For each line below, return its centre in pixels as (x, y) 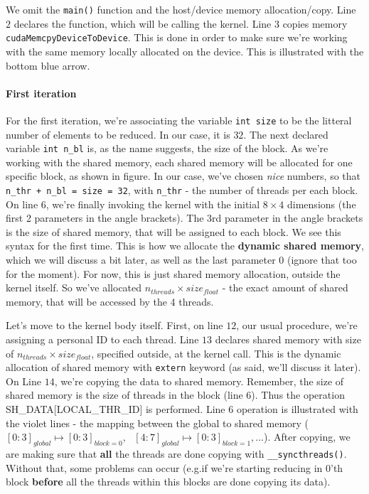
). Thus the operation (298, 395)
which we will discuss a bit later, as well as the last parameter (141, 260)
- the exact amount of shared (285, 288)
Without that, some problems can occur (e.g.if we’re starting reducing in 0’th (175, 467)
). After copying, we (307, 437)
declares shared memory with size (288, 339)
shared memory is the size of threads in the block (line (124, 395)
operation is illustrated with (297, 409)
